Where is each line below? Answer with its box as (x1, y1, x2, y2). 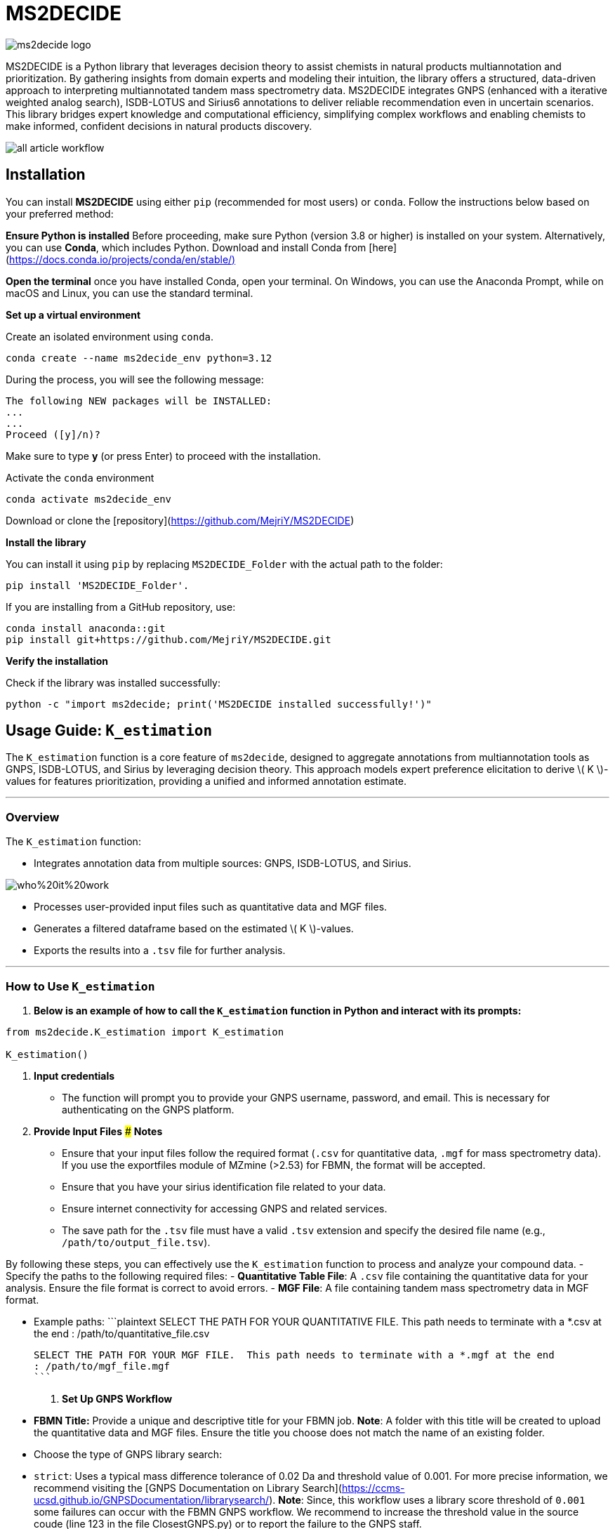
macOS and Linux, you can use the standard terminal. (6, 286, 253, 299)
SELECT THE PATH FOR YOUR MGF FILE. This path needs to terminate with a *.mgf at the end (34, 1349, 555, 1361)
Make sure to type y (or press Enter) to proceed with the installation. (6, 449, 322, 462)
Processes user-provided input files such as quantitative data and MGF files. (34, 901, 388, 913)
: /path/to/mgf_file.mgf (34, 1360, 170, 1372)
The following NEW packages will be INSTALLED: (6, 395, 272, 406)
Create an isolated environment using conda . (6, 330, 214, 343)
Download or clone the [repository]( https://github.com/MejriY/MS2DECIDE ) (6, 514, 355, 527)
